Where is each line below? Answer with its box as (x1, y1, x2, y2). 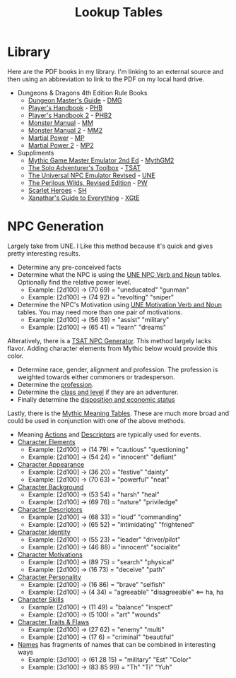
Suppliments (17, 148, 54, 157)
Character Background (17, 482, 84, 491)
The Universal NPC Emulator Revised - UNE (28, 171, 155, 179)
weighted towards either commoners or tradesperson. (17, 372, 175, 381)
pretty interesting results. (7, 249, 81, 258)
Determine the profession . (17, 380, 94, 388)
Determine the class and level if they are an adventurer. (17, 388, 179, 396)
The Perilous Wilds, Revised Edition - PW (28, 178, 148, 187)
